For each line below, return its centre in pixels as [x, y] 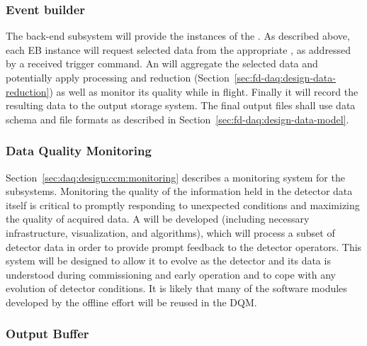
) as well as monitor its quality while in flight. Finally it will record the [204, 91]
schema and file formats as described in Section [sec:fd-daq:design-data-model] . [177, 119]
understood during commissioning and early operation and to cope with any [171, 274]
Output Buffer [47, 334]
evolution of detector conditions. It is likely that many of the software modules [176, 288]
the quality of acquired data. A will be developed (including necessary [158, 219]
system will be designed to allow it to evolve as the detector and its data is [168, 261]
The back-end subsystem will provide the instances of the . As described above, [178, 36]
